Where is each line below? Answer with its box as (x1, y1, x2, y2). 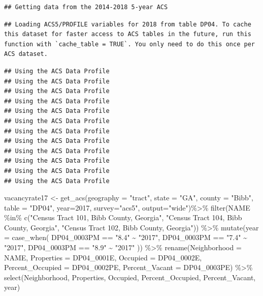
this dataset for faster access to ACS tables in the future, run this (4, 31, 251, 38)
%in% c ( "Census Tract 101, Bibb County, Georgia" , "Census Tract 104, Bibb (4, 212, 242, 223)
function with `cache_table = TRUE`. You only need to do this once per (4, 40, 255, 48)
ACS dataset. (4, 50, 48, 58)
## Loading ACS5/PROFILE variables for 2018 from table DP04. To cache (4, 20, 251, 28)
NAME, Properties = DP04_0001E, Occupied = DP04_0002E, (4, 252, 202, 262)
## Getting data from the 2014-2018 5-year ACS (4, 4, 168, 11)
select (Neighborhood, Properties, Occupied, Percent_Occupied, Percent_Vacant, (4, 272, 256, 282)
